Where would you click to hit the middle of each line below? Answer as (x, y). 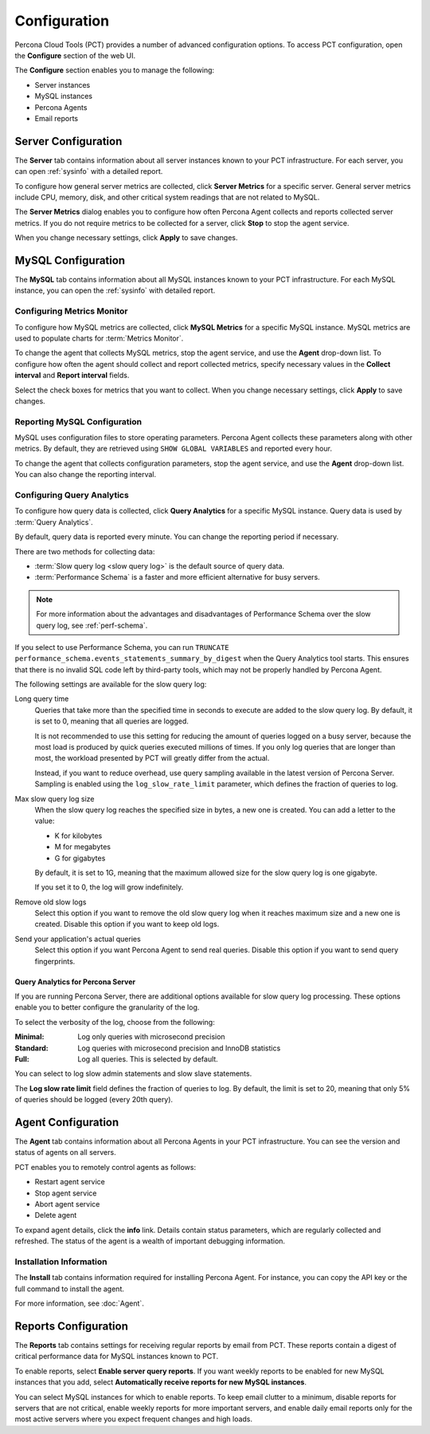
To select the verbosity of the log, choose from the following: (115, 1022)
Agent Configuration (67, 1122)
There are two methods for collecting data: (85, 551)
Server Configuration (68, 141)
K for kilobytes (78, 835)
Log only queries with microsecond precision (152, 1037)
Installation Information (61, 1262)
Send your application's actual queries (78, 939)
